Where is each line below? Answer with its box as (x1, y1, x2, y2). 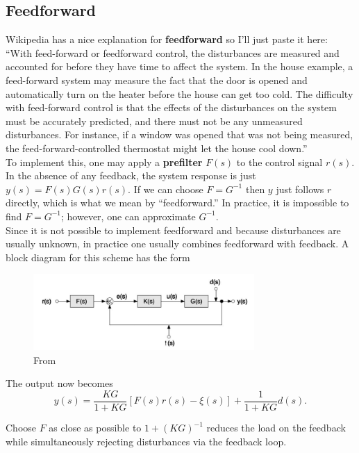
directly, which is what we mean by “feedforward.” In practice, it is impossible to (6, 195, 349, 210)
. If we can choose (128, 181, 203, 196)
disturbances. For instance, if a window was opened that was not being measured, (6, 127, 353, 142)
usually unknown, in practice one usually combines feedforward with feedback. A (6, 236, 349, 251)
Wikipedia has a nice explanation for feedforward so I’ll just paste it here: (6, 32, 328, 47)
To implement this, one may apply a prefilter (6, 154, 203, 169)
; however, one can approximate (61, 208, 196, 223)
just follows (276, 181, 324, 196)
